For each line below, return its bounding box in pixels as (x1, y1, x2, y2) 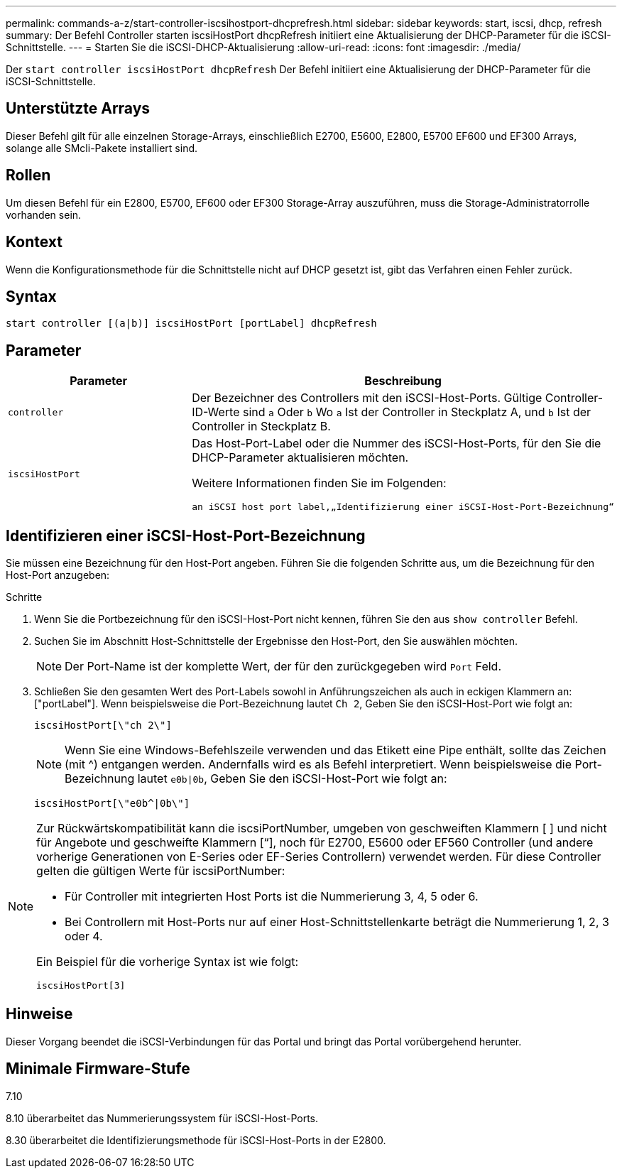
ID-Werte (192, 405, 240, 420)
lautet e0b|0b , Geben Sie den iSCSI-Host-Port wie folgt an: (137, 771, 447, 786)
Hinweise (6, 1005, 73, 1023)
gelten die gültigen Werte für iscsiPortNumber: (36, 864, 285, 879)
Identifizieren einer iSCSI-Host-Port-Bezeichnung (6, 526, 366, 545)
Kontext (6, 233, 62, 251)
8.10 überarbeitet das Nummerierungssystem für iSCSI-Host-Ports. (6, 1112, 319, 1124)
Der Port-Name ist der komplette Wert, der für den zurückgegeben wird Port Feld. (65, 659, 501, 674)
